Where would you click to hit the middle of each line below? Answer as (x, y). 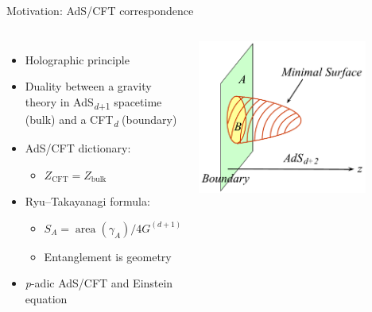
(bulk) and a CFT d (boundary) (101, 120)
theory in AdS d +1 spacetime (93, 102)
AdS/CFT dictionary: (78, 148)
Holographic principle (77, 59)
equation (46, 299)
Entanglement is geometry (108, 256)
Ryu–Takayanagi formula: (87, 201)
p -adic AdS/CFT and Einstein (99, 283)
